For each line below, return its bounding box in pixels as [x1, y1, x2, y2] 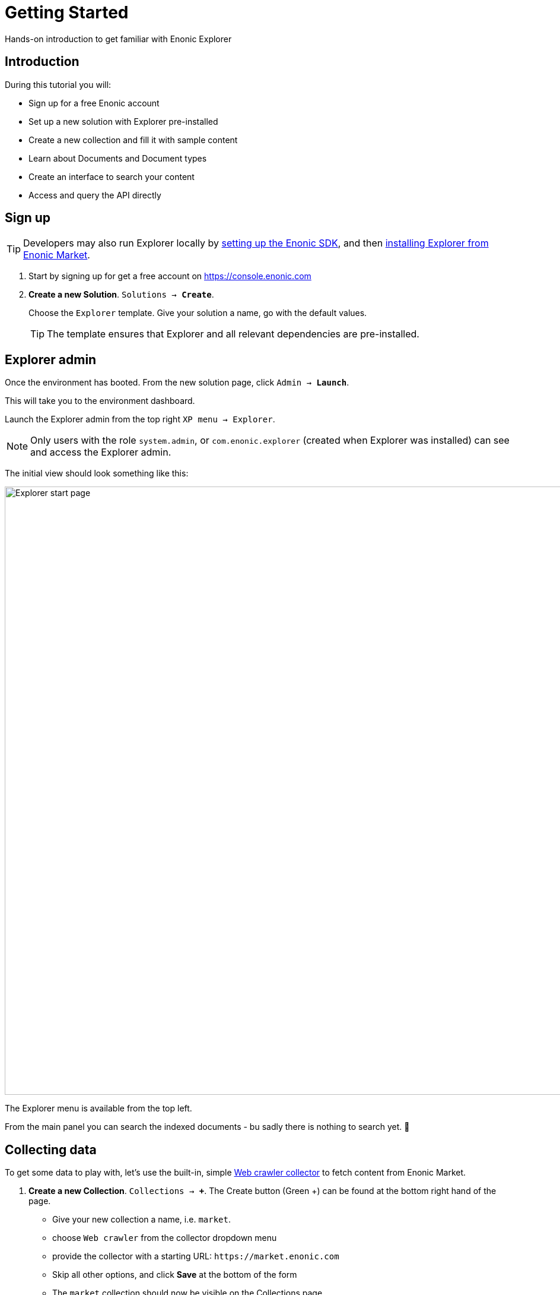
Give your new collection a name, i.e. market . [52, 1214, 231, 1225]
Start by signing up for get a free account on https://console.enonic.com [28, 271, 311, 282]
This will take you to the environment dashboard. [5, 396, 195, 406]
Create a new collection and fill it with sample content [28, 134, 238, 145]
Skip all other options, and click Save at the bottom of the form [52, 1269, 297, 1280]
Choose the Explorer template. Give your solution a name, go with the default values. [28, 308, 367, 318]
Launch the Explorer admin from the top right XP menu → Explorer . [5, 414, 275, 425]
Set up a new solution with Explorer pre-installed [28, 116, 218, 127]
